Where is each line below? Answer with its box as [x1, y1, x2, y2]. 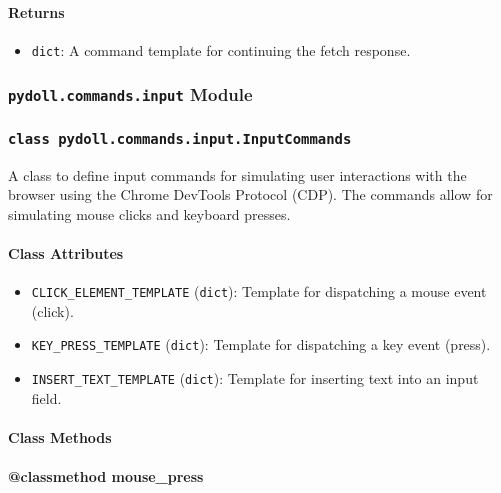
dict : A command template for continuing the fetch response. [31, 39, 411, 60]
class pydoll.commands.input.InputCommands [8, 130, 352, 147]
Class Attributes [8, 243, 124, 264]
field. [31, 387, 62, 408]
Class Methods [8, 426, 112, 447]
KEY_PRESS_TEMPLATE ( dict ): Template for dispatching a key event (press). [31, 334, 491, 355]
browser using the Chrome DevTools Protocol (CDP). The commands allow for [8, 184, 493, 205]
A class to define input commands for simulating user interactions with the [8, 164, 467, 185]
